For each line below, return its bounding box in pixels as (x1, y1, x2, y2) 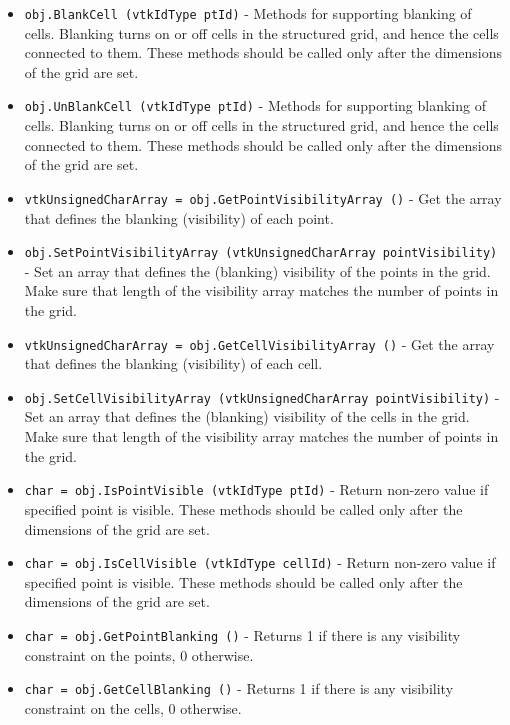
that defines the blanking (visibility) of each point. (24, 207, 334, 228)
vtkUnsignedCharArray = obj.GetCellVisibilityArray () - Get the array (24, 333, 495, 354)
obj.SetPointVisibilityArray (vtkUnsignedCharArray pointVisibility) (24, 246, 498, 261)
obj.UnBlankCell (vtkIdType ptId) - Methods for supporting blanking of (24, 95, 486, 116)
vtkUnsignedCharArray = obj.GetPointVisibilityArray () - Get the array (24, 187, 502, 208)
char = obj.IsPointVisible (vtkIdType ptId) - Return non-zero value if (24, 479, 489, 500)
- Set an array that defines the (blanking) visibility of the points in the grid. (24, 260, 491, 281)
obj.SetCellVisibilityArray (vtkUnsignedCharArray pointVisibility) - (24, 386, 500, 407)
